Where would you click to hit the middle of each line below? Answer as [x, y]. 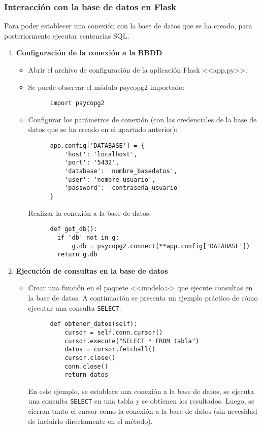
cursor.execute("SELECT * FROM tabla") [132, 341]
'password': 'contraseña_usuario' [123, 188]
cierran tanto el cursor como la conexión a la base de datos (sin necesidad [143, 411]
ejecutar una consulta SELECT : [75, 307]
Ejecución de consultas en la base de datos [92, 270]
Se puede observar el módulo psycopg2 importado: [106, 87]
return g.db [77, 255]
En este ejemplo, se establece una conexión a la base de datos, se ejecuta [141, 391]
